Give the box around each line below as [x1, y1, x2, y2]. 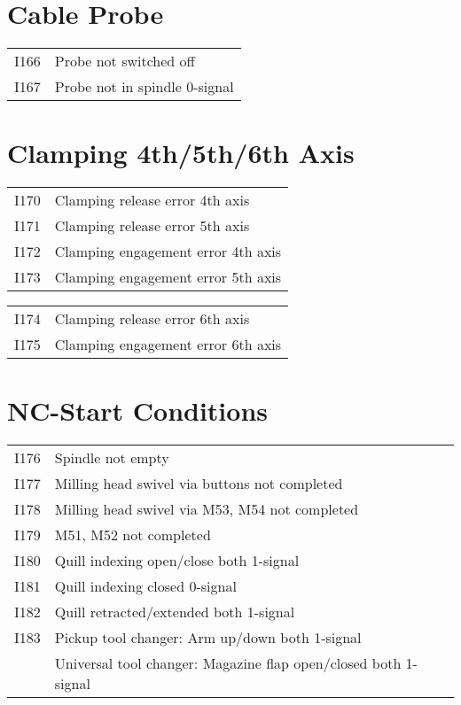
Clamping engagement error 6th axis [54, 334, 282, 355]
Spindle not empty [54, 447, 169, 469]
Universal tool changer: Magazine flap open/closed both [54, 653, 402, 674]
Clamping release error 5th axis [54, 215, 250, 236]
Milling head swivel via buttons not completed [54, 473, 343, 494]
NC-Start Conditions [7, 392, 269, 429]
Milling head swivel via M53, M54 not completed [54, 499, 359, 520]
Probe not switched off [54, 50, 195, 72]
